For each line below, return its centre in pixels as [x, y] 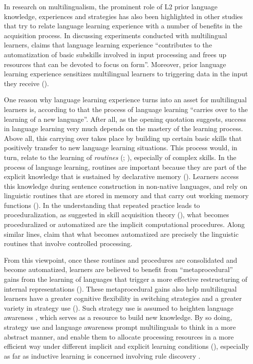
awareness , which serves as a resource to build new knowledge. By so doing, [118, 317]
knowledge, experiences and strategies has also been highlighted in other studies [124, 16]
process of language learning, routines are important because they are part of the [125, 167]
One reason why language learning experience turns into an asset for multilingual [126, 100]
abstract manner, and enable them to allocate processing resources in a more [119, 336]
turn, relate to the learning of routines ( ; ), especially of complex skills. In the [120, 157]
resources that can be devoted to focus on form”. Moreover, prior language [115, 64]
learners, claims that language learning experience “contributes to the [108, 45]
